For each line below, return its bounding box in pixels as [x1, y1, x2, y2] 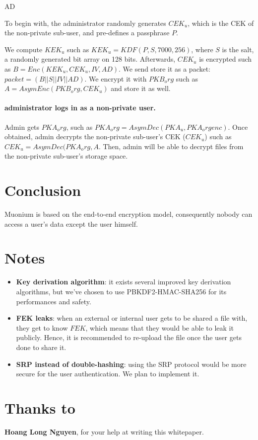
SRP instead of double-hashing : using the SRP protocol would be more [16, 358, 247, 369]
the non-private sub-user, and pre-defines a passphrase [4, 27, 170, 38]
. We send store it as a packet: [119, 63, 211, 74]
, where [191, 44, 213, 54]
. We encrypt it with [84, 73, 147, 84]
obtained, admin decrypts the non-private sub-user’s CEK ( [4, 131, 186, 142]
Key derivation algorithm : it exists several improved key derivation [16, 276, 231, 287]
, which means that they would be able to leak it [85, 322, 234, 333]
